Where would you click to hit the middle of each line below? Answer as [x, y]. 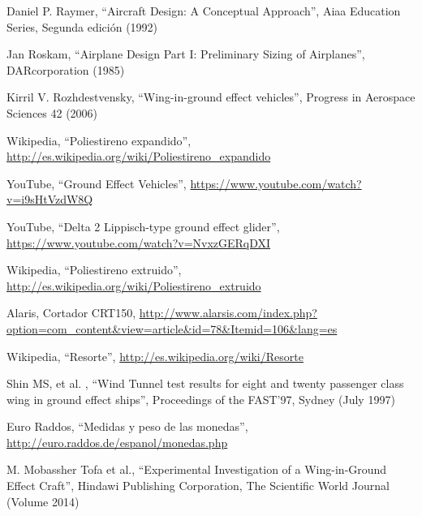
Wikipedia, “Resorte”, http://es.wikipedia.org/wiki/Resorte [155, 356]
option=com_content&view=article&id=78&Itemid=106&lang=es [172, 328]
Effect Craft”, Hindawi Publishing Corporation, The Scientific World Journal [198, 486]
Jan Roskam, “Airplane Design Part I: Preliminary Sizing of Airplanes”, [186, 54]
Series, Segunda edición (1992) [82, 26]
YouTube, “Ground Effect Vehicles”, [97, 183]
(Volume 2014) [43, 501]
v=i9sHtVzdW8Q [50, 199]
